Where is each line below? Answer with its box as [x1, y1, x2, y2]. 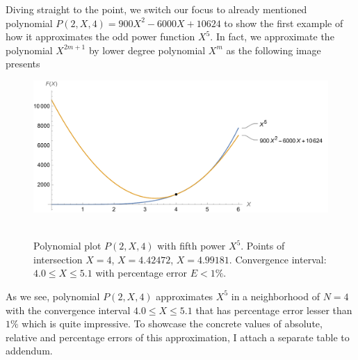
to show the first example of [224, 15, 343, 30]
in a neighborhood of [231, 288, 320, 303]
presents [6, 56, 40, 71]
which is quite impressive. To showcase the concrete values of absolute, [22, 316, 323, 331]
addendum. [6, 343, 53, 358]
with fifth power [157, 238, 226, 253]
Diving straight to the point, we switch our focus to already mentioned [6, 2, 307, 16]
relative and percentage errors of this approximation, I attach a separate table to [6, 329, 350, 344]
